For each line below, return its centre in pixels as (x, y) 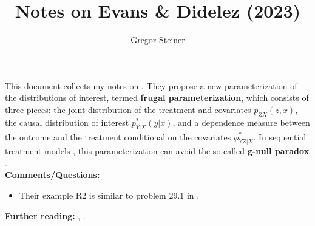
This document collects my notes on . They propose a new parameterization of (151, 85)
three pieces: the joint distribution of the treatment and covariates (128, 109)
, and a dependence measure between (241, 122)
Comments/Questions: (52, 175)
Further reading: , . (45, 215)
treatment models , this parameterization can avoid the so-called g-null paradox (157, 151)
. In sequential (280, 136)
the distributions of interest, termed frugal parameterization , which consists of (157, 98)
